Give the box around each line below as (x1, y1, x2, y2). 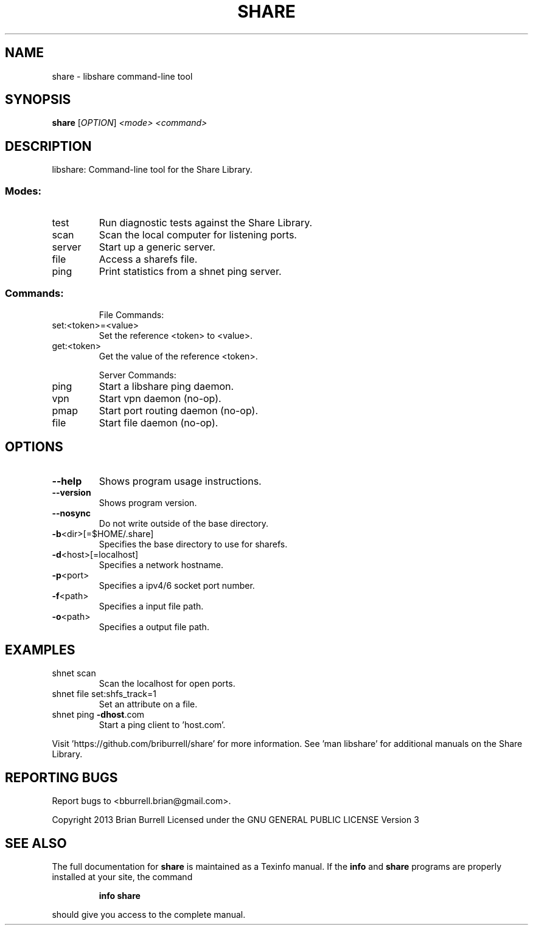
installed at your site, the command (52, 872, 193, 883)
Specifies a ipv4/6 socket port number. (99, 580, 255, 591)
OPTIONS (5, 439, 63, 455)
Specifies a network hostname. (99, 559, 223, 570)
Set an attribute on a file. (99, 699, 198, 710)
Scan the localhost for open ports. (99, 678, 235, 689)
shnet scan (52, 668, 96, 679)
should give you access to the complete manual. (52, 909, 246, 920)
